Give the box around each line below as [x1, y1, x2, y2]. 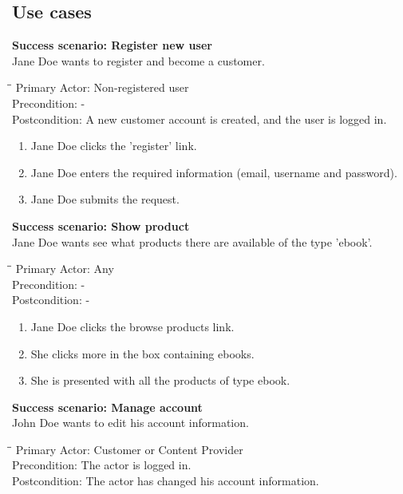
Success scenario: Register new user [12, 37, 212, 53]
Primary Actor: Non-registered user [15, 79, 189, 96]
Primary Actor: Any [15, 260, 114, 277]
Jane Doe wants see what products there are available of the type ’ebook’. [12, 233, 373, 250]
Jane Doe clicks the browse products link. [30, 318, 235, 334]
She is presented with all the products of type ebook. [30, 372, 290, 389]
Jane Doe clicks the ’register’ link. [30, 137, 197, 154]
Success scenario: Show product [12, 217, 190, 234]
